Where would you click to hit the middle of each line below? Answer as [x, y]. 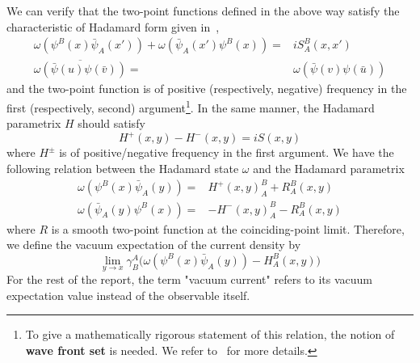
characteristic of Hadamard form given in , [113, 26]
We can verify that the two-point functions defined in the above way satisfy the [203, 11]
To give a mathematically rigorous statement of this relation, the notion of [210, 334]
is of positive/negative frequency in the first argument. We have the [227, 152]
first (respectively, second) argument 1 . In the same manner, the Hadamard [191, 106]
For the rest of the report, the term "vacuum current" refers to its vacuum [189, 279]
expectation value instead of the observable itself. [128, 295]
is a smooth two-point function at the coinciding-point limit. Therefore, [228, 228]
